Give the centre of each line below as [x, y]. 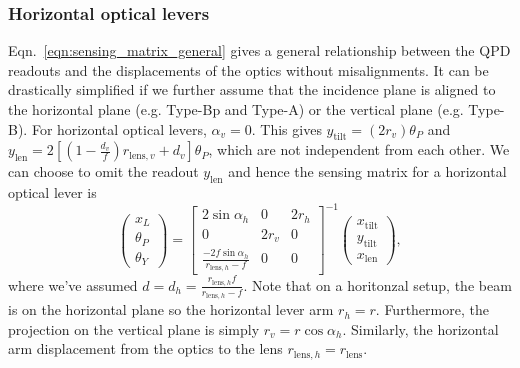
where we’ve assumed [73, 284]
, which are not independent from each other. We [359, 149]
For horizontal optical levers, [119, 128]
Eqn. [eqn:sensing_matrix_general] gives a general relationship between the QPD [259, 50]
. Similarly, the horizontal [420, 328]
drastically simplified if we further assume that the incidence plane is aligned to [252, 89]
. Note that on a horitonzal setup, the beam [377, 284]
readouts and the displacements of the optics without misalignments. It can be [248, 69]
